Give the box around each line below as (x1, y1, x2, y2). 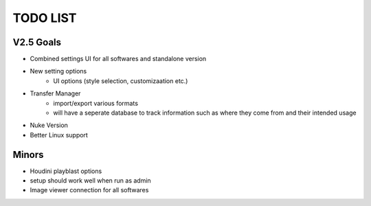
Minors (12, 148, 44, 161)
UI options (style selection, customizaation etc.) (53, 76, 188, 85)
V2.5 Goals (12, 36, 62, 48)
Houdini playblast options (30, 167, 102, 175)
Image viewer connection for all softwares (30, 186, 149, 194)
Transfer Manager (30, 89, 81, 98)
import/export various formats (53, 99, 139, 107)
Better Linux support (30, 130, 89, 139)
